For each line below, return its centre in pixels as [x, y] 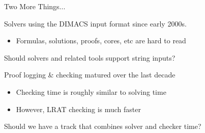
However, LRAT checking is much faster [78, 109]
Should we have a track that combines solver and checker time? [103, 126]
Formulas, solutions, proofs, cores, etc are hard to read [101, 41]
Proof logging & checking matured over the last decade [90, 75]
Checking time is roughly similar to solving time [91, 91]
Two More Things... [35, 6]
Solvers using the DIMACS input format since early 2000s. [95, 23]
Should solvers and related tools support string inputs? [90, 57]
